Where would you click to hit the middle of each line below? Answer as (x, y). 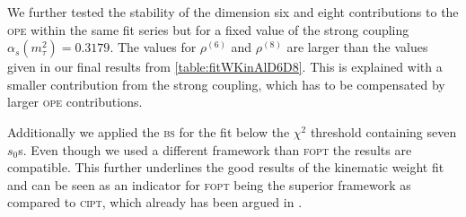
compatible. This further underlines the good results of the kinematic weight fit (226, 167)
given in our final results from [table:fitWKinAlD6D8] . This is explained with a (225, 67)
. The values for (153, 47)
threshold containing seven (383, 131)
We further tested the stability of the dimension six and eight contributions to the (233, 12)
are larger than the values (357, 47)
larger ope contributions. (75, 102)
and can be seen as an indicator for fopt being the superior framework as (209, 184)
